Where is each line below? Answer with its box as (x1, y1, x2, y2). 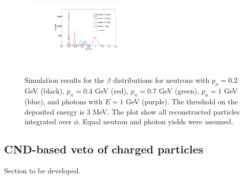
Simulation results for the (25, 75, 104, 85)
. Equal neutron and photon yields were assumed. (78, 116, 233, 127)
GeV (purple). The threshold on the (125, 96, 238, 107)
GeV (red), (95, 85, 128, 96)
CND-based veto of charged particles (4, 141, 204, 157)
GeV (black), (25, 85, 64, 96)
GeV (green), (159, 85, 199, 96)
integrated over (25, 116, 72, 127)
